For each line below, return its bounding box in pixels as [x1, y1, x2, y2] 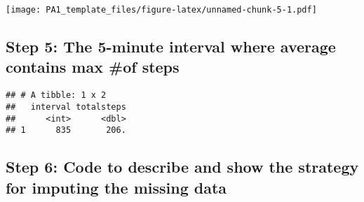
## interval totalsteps [6, 101, 126, 112]
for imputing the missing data [6, 176, 227, 198]
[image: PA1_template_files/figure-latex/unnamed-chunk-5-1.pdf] [6, 5, 317, 15]
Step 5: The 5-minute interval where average [6, 36, 336, 57]
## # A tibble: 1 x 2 [6, 90, 107, 101]
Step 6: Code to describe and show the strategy [6, 156, 359, 178]
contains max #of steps [6, 56, 180, 78]
